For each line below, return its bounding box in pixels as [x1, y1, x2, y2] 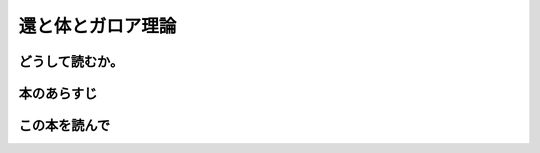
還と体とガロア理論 [18, 15, 177, 37]
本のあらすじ [18, 85, 98, 102]
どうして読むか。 [18, 53, 124, 70]
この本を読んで [18, 117, 110, 134]
